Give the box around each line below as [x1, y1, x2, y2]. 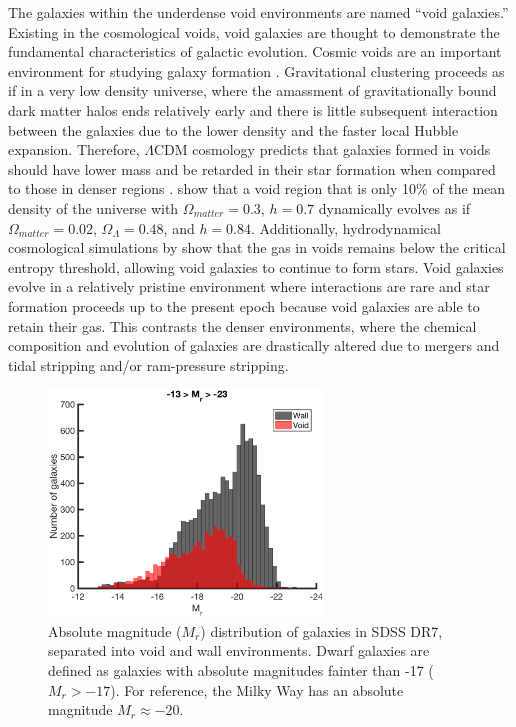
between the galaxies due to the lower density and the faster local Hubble [8, 119, 459, 140]
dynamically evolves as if [318, 197, 471, 218]
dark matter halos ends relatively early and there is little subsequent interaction [8, 99, 498, 120]
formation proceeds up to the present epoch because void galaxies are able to [8, 295, 480, 316]
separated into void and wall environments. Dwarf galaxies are [48, 640, 430, 661]
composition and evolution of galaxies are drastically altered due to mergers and [8, 335, 500, 356]
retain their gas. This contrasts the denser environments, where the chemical [8, 315, 477, 336]
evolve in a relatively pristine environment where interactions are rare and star [8, 276, 490, 297]
